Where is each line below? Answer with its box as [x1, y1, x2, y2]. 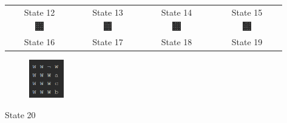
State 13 [92, 5, 123, 18]
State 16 [24, 36, 55, 48]
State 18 [161, 36, 192, 48]
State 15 [231, 5, 263, 18]
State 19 [231, 36, 263, 48]
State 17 [92, 36, 123, 48]
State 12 [24, 5, 55, 18]
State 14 [161, 5, 192, 18]
